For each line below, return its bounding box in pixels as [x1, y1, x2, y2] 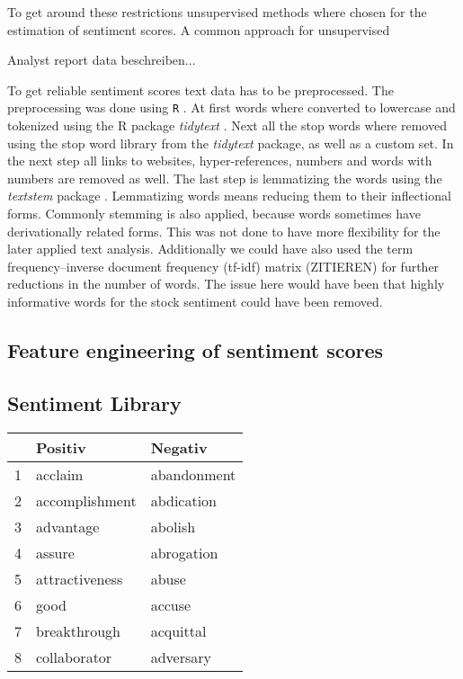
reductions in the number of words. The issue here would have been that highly [7, 274, 445, 293]
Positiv [36, 436, 86, 458]
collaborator [36, 646, 112, 667]
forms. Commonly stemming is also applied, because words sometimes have [7, 204, 421, 222]
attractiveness [36, 567, 123, 589]
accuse [150, 594, 191, 615]
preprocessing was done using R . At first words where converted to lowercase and [7, 98, 456, 117]
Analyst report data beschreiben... [7, 50, 196, 69]
